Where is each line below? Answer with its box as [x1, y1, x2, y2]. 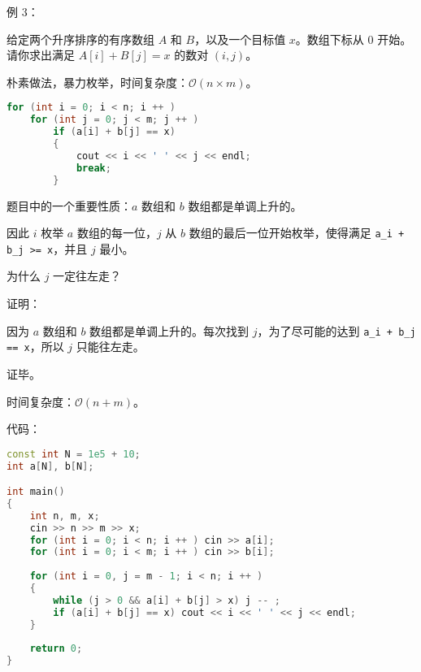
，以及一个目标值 [194, 30, 286, 47]
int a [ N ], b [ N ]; [7, 460, 94, 472]
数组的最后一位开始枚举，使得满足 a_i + [189, 224, 405, 241]
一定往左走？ [53, 267, 122, 284]
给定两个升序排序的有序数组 [7, 30, 154, 47]
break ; [76, 162, 111, 174]
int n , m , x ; [29, 509, 100, 522]
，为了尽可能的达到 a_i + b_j [257, 322, 416, 339]
